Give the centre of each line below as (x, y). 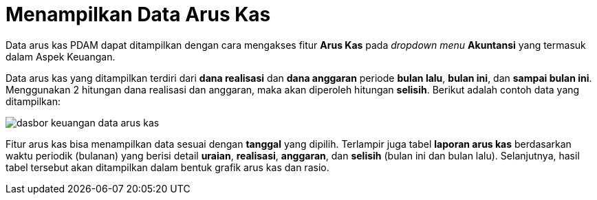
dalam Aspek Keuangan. (61, 56)
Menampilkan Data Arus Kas (138, 14)
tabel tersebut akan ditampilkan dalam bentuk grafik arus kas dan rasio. (167, 167)
